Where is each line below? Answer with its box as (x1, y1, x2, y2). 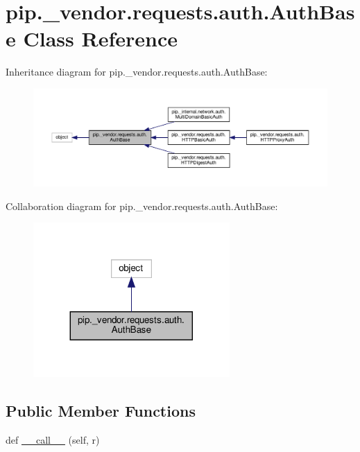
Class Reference (23, 24, 178, 53)
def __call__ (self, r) (6, 432, 100, 446)
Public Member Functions (6, 399, 196, 421)
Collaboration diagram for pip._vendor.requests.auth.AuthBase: (6, 198, 278, 213)
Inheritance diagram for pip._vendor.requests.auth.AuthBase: (6, 64, 268, 79)
